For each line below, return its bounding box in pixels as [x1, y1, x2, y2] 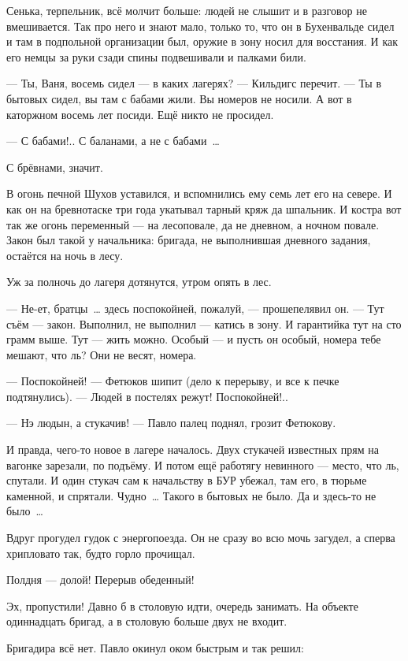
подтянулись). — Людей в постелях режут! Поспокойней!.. [6, 388, 288, 404]
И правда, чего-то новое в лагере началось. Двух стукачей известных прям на [6, 441, 380, 458]
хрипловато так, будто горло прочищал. [6, 544, 195, 561]
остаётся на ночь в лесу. [6, 247, 124, 263]
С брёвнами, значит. [6, 158, 103, 175]
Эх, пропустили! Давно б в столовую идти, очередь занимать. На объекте [6, 597, 358, 614]
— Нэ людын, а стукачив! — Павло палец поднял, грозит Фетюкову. [6, 414, 336, 431]
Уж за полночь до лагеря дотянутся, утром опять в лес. [6, 273, 272, 290]
